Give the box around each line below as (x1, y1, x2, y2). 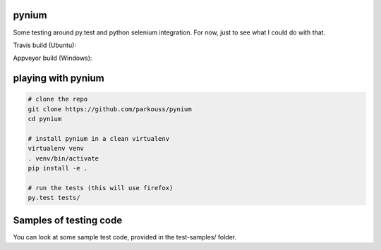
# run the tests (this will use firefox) (28, 184, 174, 192)
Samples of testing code (13, 214, 123, 226)
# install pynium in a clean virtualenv (28, 135, 169, 142)
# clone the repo (28, 95, 88, 104)
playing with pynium (13, 73, 105, 85)
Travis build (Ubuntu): (13, 41, 77, 49)
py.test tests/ (28, 194, 80, 202)
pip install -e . (28, 164, 88, 173)
